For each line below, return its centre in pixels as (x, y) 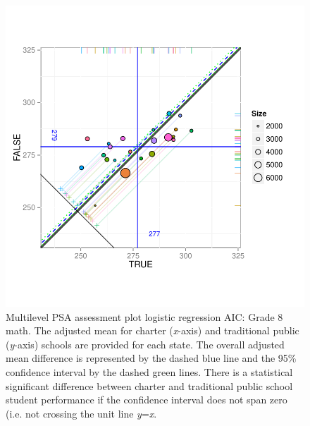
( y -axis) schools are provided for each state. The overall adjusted (145, 344)
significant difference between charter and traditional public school (149, 385)
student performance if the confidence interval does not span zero (147, 400)
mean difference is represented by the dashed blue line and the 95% (151, 358)
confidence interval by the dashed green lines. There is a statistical (149, 372)
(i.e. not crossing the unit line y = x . (81, 413)
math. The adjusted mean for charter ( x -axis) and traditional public (153, 330)
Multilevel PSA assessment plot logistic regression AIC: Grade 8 (144, 316)
